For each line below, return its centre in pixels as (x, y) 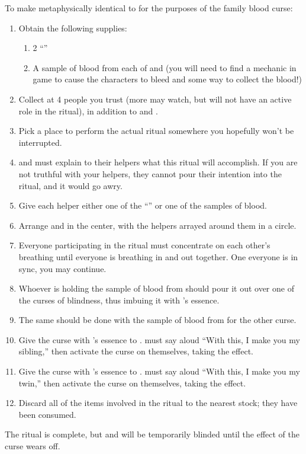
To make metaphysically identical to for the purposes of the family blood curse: (149, 8)
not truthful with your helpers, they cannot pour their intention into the (150, 173)
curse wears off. (33, 446)
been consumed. (47, 414)
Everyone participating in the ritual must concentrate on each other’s (144, 245)
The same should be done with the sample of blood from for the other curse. (157, 320)
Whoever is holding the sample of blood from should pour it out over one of (156, 288)
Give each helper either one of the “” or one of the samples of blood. (143, 205)
